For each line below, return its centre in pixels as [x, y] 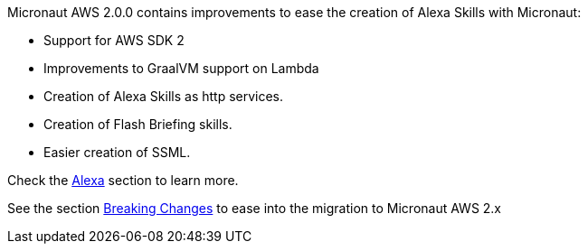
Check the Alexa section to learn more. [123, 180]
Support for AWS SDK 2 [114, 40]
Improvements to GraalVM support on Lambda [181, 68]
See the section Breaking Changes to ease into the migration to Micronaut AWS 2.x [255, 208]
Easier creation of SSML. [117, 152]
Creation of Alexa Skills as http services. [164, 96]
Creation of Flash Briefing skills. [138, 124]
